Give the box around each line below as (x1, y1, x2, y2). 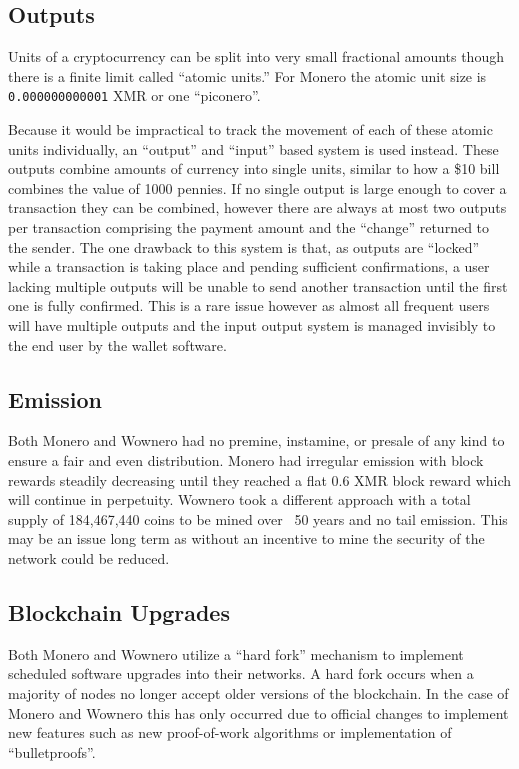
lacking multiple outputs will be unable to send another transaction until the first (8, 275, 508, 296)
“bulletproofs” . (8, 741, 96, 762)
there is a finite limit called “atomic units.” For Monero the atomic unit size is (8, 65, 487, 86)
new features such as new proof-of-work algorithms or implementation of (8, 722, 452, 743)
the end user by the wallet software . (8, 334, 227, 355)
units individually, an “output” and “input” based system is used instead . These (8, 138, 499, 159)
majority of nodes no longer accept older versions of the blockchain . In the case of (8, 682, 509, 703)
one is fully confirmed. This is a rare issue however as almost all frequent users (8, 295, 490, 316)
